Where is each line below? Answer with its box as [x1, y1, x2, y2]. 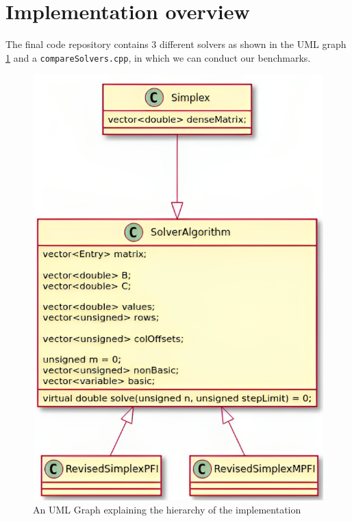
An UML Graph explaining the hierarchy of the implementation [33, 502, 301, 517]
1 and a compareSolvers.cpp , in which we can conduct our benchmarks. [5, 50, 311, 64]
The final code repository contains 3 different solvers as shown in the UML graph [5, 37, 347, 51]
